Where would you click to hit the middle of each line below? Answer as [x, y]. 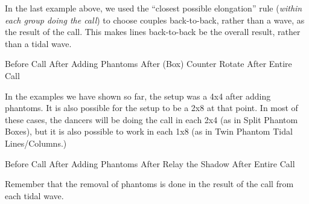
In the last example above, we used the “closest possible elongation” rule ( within [154, 8]
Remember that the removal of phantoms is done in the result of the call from [149, 184]
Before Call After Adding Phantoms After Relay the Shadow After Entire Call [150, 163]
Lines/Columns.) [36, 143]
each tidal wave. [34, 195]
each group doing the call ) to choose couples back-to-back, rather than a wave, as [155, 20]
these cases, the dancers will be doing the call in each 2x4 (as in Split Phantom [151, 119]
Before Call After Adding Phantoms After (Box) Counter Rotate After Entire [148, 64]
